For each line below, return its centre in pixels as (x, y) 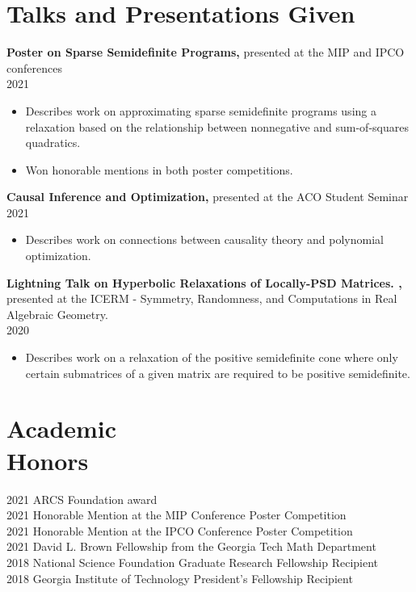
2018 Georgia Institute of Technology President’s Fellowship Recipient (180, 578)
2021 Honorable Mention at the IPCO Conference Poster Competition (180, 530)
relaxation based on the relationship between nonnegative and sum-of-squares (217, 126)
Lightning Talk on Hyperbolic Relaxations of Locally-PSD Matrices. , (204, 282)
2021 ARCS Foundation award (82, 499)
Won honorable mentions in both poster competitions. (159, 169)
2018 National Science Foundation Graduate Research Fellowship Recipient (193, 562)
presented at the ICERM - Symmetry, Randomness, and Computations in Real (202, 298)
